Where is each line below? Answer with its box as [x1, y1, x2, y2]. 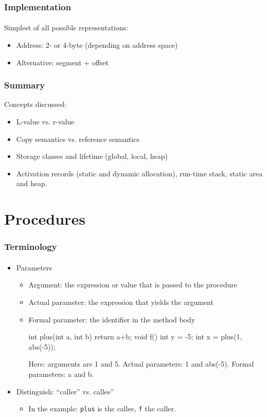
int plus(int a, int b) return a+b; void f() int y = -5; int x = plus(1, [28, 331, 242, 342]
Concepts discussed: [4, 99, 66, 110]
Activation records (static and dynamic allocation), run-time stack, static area [16, 168, 263, 178]
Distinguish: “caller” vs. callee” [16, 386, 114, 396]
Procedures [4, 208, 85, 229]
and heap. [16, 178, 47, 189]
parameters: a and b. [28, 368, 94, 379]
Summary [4, 79, 45, 92]
